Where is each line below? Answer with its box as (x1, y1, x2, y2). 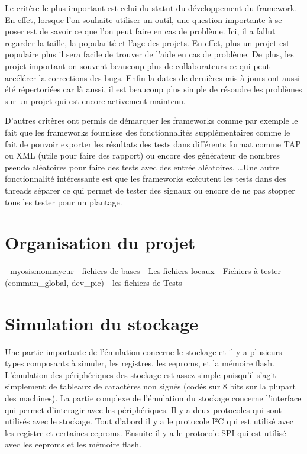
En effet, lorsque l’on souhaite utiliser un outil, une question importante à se (5, 13, 282, 25)
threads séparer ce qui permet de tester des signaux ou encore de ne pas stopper (5, 183, 295, 196)
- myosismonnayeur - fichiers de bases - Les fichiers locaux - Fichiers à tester (5, 265, 282, 277)
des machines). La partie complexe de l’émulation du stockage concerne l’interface (5, 391, 302, 404)
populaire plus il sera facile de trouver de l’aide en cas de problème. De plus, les (5, 48, 294, 60)
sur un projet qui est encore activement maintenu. (5, 94, 186, 107)
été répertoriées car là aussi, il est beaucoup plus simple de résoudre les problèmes (5, 83, 302, 95)
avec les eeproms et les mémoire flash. (5, 438, 141, 450)
